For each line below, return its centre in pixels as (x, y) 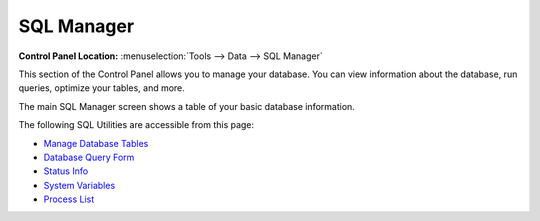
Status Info (66, 171)
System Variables (79, 185)
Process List (69, 199)
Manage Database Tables (96, 143)
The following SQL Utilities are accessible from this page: (136, 125)
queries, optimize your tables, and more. (101, 88)
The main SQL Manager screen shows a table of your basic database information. (186, 106)
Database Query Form (89, 157)
